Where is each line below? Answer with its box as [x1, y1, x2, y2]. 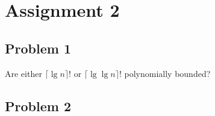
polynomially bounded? [124, 67, 211, 79]
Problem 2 [5, 96, 71, 115]
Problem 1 [5, 38, 71, 57]
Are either [5, 67, 42, 79]
